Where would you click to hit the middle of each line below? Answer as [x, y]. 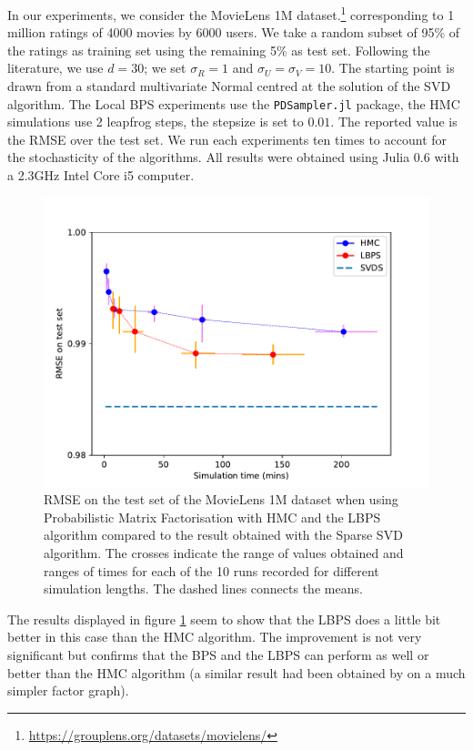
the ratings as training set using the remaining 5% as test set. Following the [219, 50]
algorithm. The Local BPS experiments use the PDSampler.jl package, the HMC [234, 103]
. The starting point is [393, 68]
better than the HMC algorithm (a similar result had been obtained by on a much [236, 672]
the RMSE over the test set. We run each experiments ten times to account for [227, 139]
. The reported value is [394, 122]
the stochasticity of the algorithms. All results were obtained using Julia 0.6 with [233, 157]
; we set [165, 68]
